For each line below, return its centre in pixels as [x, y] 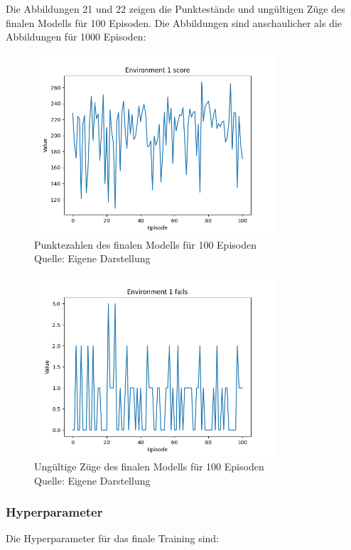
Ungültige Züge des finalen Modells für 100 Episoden [149, 466]
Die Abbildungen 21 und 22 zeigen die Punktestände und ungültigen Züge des [175, 9]
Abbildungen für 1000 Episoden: [76, 37]
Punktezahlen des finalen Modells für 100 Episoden [145, 244]
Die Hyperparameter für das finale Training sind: [113, 538]
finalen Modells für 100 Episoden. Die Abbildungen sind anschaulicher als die [174, 22]
